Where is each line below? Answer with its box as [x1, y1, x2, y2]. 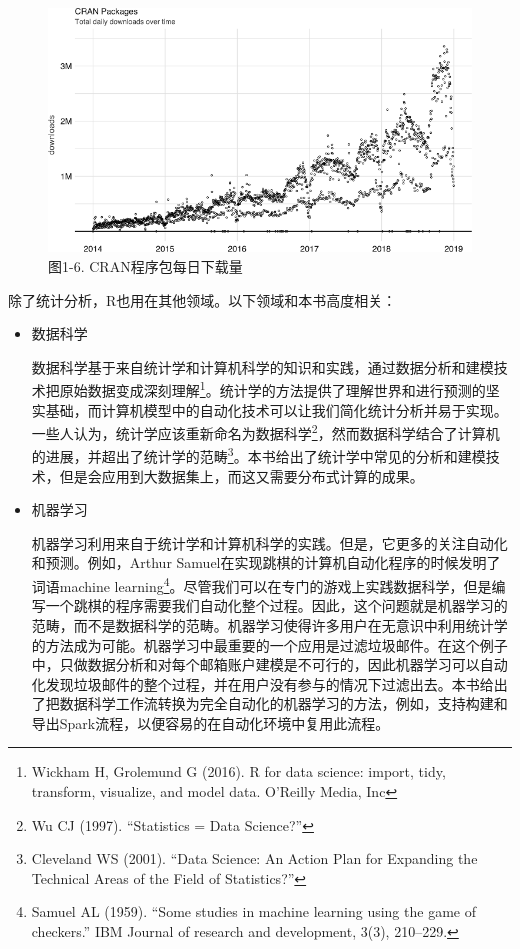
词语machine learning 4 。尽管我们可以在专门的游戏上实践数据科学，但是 [31, 573, 492, 596]
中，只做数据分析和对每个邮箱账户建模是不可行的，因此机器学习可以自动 [31, 654, 508, 675]
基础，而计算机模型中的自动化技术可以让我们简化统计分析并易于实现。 [45, 399, 508, 420]
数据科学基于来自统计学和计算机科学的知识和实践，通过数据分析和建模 [31, 356, 494, 377]
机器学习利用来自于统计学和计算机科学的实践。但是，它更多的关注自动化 [31, 532, 508, 553]
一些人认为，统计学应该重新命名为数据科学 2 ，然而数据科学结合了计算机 [31, 420, 500, 443]
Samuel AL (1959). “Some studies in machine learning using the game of [31, 901, 476, 922]
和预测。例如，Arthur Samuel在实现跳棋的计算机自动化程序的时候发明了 [31, 552, 501, 573]
